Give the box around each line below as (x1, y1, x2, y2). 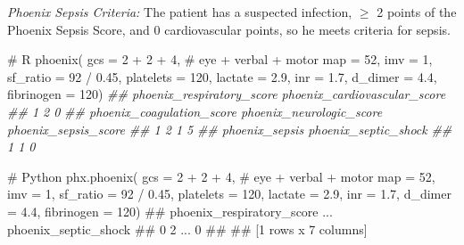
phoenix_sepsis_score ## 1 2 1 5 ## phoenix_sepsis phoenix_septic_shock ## (7, 119, 452, 138)
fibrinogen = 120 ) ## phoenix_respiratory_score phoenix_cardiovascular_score (7, 85, 446, 103)
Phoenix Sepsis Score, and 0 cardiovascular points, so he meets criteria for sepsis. (7, 20, 451, 38)
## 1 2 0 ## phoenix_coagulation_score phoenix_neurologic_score (7, 102, 383, 120)
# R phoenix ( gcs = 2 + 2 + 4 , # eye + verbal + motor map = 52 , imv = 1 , (7, 50, 433, 69)
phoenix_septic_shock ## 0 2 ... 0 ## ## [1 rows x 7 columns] (7, 219, 368, 238)
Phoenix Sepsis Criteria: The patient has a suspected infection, (7, 3, 352, 20)
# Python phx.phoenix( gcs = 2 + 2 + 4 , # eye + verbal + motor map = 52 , (7, 167, 435, 185)
